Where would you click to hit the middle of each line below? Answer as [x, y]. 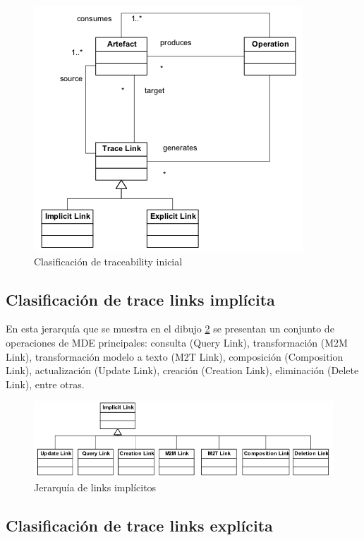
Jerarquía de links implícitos [95, 487]
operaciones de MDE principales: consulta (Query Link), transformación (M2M [177, 342]
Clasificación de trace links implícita [140, 299]
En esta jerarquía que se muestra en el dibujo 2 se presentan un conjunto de [170, 329]
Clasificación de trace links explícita [139, 525]
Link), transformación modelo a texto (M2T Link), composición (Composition [175, 356]
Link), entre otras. [45, 384]
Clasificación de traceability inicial [108, 261]
